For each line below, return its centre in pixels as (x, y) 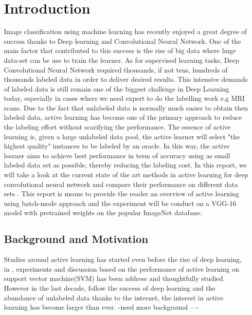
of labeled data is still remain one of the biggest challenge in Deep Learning (117, 88)
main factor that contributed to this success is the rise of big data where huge (120, 50)
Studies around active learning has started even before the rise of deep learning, (123, 259)
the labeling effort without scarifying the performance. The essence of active (117, 127)
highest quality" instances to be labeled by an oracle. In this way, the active (117, 146)
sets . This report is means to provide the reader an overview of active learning (122, 194)
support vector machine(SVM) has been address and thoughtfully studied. (115, 278)
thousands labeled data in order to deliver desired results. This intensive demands (126, 79)
